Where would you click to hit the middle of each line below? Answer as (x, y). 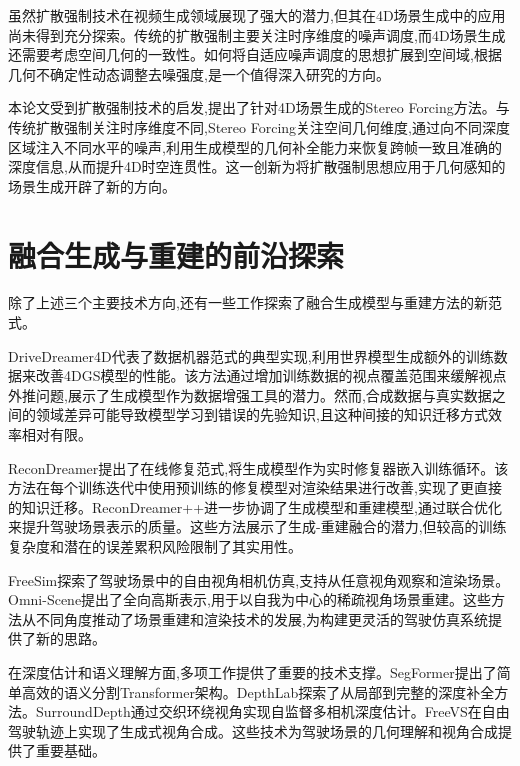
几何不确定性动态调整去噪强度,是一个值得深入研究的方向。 (199, 73)
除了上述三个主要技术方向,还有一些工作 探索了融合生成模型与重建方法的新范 (255, 302)
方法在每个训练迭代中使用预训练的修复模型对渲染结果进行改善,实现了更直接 (255, 487)
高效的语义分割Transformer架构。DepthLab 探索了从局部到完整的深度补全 (258, 691)
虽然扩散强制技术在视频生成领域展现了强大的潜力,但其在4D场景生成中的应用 (257, 15)
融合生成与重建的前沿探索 (176, 254)
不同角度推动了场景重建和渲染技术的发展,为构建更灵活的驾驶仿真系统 (261, 618)
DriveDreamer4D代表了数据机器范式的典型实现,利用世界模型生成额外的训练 (251, 355)
